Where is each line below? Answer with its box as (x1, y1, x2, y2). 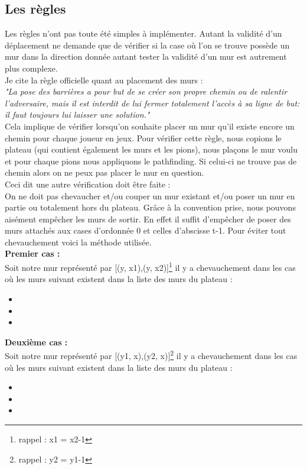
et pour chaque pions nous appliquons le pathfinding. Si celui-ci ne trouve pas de (5, 154, 297, 167)
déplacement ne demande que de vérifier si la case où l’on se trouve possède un (5, 38, 290, 51)
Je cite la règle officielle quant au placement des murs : (5, 73, 203, 86)
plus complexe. (5, 62, 58, 74)
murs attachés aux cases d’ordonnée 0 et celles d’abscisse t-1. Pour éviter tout (5, 224, 286, 237)
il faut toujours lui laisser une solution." (5, 108, 150, 121)
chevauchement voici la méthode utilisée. (5, 235, 152, 248)
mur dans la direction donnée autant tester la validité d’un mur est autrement (5, 50, 287, 63)
